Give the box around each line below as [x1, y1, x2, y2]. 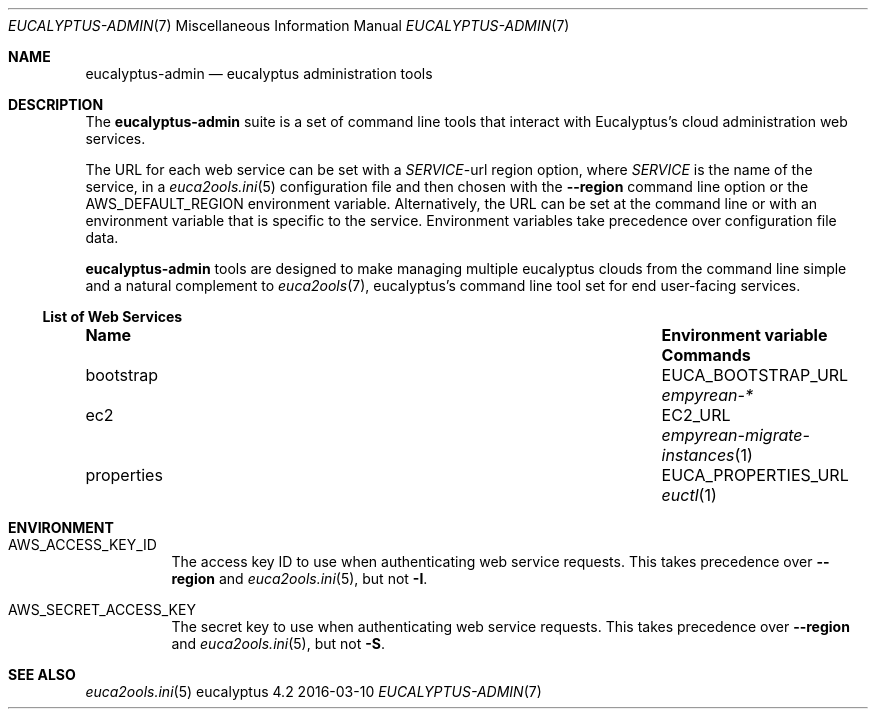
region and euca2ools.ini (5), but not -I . [171, 570, 428, 587]
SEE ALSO [8, 666, 76, 683]
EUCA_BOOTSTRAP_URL [661, 365, 849, 385]
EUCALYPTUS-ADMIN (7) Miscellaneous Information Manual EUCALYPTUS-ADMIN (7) [8, 17, 570, 34]
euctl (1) [661, 485, 717, 505]
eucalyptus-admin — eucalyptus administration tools [85, 65, 433, 82]
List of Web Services [42, 308, 183, 325]
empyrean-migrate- [661, 425, 810, 445]
